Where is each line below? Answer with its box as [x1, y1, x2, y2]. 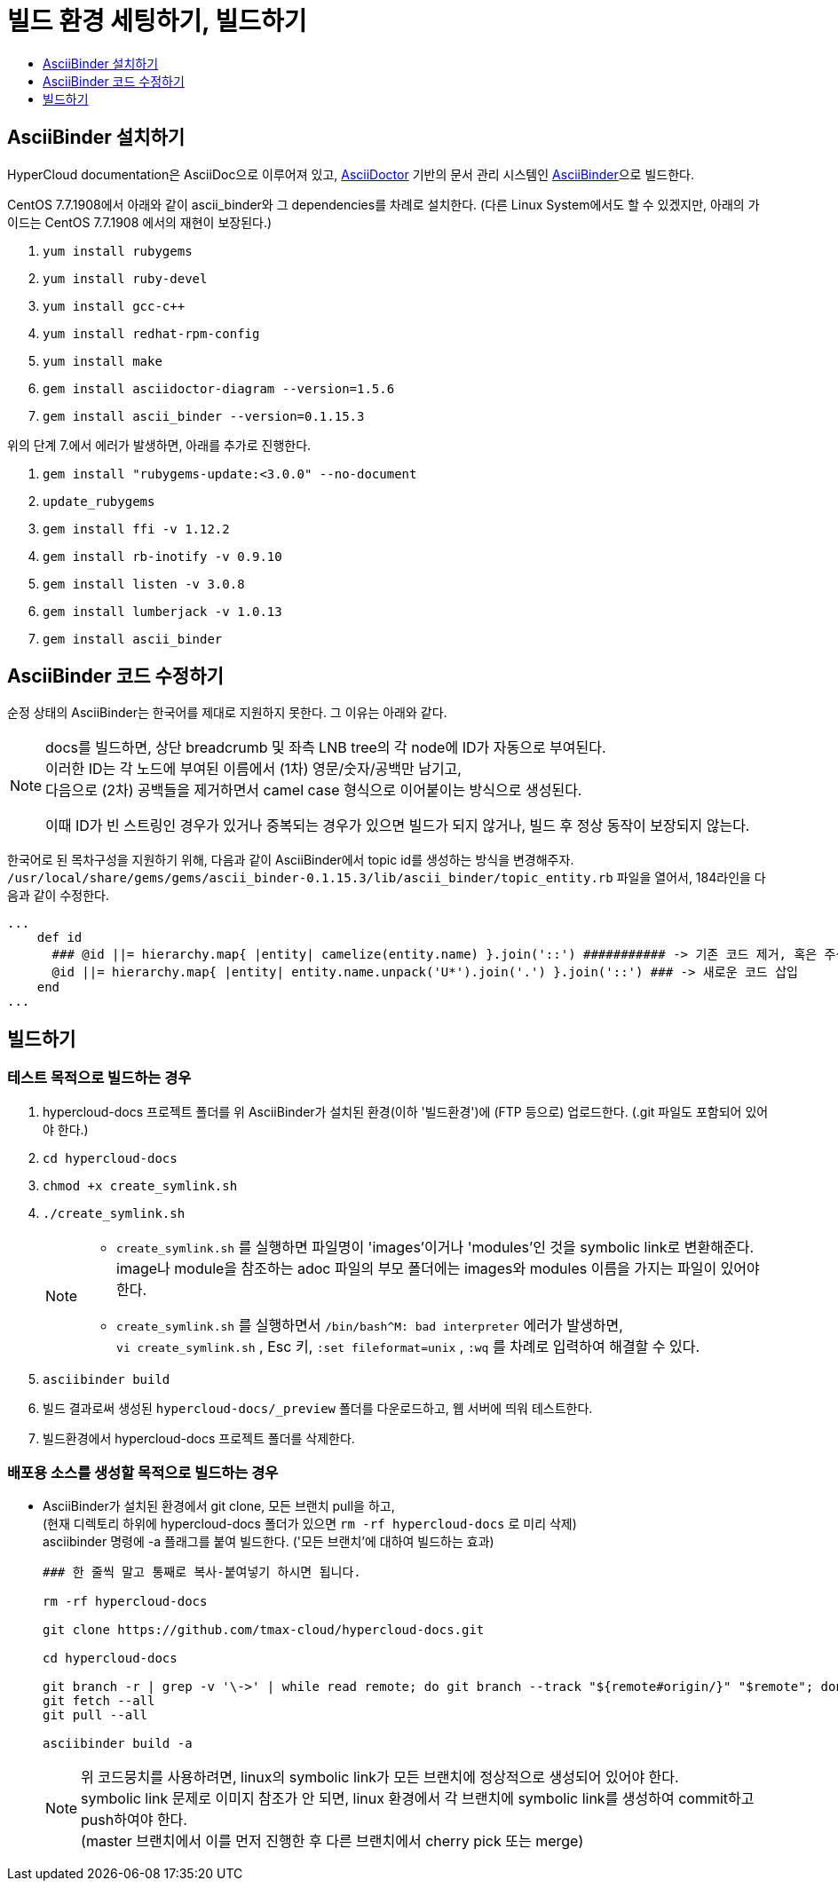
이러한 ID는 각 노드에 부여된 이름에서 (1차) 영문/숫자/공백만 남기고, [45, 760, 462, 778]
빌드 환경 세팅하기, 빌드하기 [7, 6, 307, 36]
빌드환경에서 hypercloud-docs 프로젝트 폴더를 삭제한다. [43, 1430, 355, 1446]
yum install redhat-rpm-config [43, 326, 260, 341]
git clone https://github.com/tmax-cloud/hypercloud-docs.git [43, 1623, 485, 1638]
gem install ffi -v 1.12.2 [43, 521, 230, 536]
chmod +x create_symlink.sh [43, 1178, 238, 1193]
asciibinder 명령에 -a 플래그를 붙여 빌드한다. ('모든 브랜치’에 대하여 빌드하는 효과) [43, 1534, 494, 1550]
